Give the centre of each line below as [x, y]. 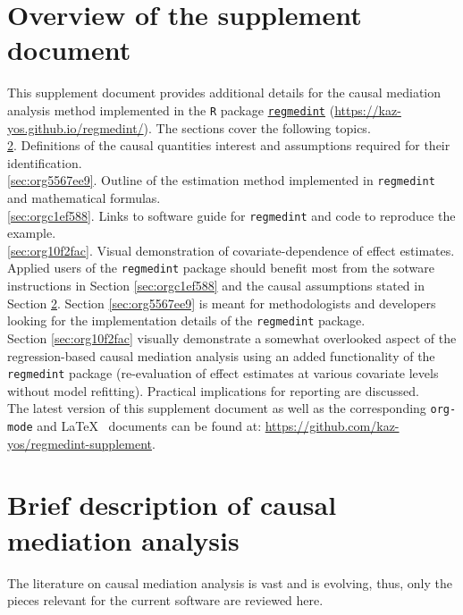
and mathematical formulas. [84, 198]
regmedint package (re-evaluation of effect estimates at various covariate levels [223, 373]
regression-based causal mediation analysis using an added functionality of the [221, 355]
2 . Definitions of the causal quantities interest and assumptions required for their [229, 145]
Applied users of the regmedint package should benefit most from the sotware [221, 268]
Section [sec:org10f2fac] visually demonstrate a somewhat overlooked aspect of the [232, 337]
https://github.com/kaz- [332, 426]
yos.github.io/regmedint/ [76, 127]
